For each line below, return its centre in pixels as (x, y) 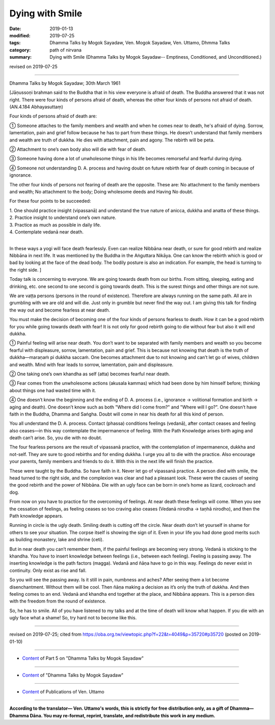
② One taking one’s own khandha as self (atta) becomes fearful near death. (90, 374)
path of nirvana (65, 50)
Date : (15, 29)
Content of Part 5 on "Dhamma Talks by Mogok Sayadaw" (83, 658)
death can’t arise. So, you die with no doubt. (56, 438)
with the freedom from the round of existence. (58, 601)
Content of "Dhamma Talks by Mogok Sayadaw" (73, 675)
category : (20, 50)
